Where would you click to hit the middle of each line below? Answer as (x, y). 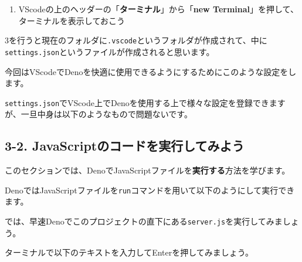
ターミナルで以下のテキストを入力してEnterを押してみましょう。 (129, 252)
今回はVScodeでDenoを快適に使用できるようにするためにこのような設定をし (151, 71)
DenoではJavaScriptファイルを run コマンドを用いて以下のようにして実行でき (150, 190)
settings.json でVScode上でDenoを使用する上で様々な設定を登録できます (145, 102)
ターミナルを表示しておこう (72, 20)
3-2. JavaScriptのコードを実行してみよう (125, 146)
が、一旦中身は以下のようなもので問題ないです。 (99, 114)
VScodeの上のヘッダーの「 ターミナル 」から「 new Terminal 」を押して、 (158, 9)
